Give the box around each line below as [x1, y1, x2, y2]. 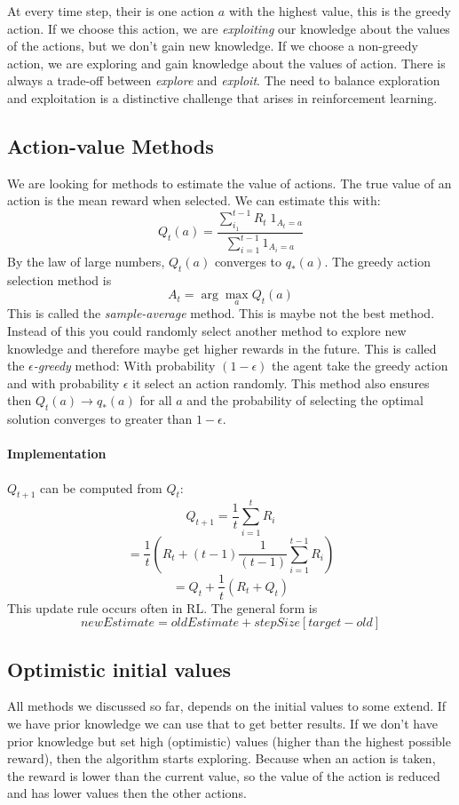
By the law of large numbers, [7, 251, 165, 270]
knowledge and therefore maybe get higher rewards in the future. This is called [7, 339, 437, 357]
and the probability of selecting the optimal [186, 391, 423, 410]
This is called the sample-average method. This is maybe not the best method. [7, 304, 435, 323]
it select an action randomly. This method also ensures [132, 373, 430, 392]
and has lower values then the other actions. [7, 784, 247, 802]
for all [139, 391, 172, 410]
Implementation [7, 444, 107, 463]
